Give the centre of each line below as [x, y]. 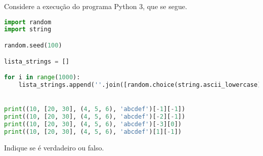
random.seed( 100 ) [33, 45]
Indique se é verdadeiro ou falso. [54, 147]
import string [28, 30]
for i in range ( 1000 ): [42, 77]
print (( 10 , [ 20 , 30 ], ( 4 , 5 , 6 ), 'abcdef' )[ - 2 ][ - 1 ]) [95, 117]
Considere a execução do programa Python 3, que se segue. [96, 6]
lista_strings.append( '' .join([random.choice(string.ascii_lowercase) [140, 85]
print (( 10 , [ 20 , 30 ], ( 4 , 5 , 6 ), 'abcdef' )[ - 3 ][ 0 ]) [93, 124]
